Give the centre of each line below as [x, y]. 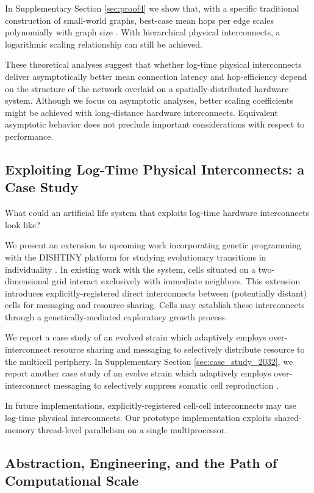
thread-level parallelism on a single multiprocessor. [133, 429]
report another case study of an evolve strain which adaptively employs [138, 373]
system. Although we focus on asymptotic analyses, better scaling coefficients [149, 100]
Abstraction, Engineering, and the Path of [141, 462]
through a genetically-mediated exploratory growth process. [116, 316]
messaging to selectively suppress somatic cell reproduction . [166, 385]
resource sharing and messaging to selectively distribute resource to [179, 349]
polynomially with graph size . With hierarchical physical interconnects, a [143, 32]
